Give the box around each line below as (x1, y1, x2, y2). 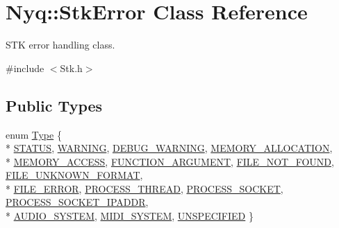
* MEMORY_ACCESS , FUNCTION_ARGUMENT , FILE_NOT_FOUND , (6, 154, 334, 168)
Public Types (6, 94, 103, 116)
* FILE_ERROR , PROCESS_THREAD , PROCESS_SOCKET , (6, 181, 283, 195)
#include (6, 60, 44, 75)
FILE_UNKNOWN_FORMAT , (6, 168, 143, 182)
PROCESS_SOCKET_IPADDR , (6, 195, 149, 209)
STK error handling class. (6, 37, 115, 52)
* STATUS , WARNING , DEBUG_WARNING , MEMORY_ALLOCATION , (6, 141, 333, 155)
